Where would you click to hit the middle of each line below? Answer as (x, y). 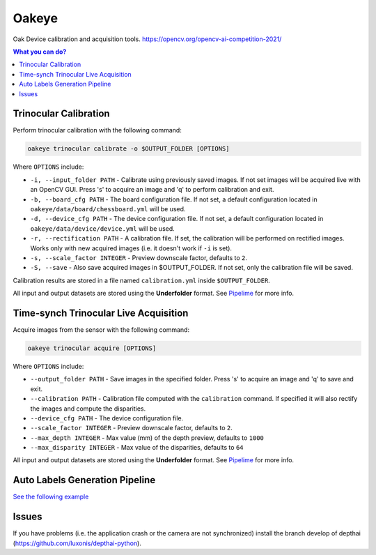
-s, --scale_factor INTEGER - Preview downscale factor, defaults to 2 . (139, 257)
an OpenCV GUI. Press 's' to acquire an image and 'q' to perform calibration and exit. (152, 190)
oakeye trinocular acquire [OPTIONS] (92, 348)
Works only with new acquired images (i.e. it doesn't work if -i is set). (131, 248)
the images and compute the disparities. (88, 409)
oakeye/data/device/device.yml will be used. (103, 228)
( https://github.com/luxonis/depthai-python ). (77, 543)
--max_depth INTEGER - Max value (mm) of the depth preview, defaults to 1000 (147, 438)
